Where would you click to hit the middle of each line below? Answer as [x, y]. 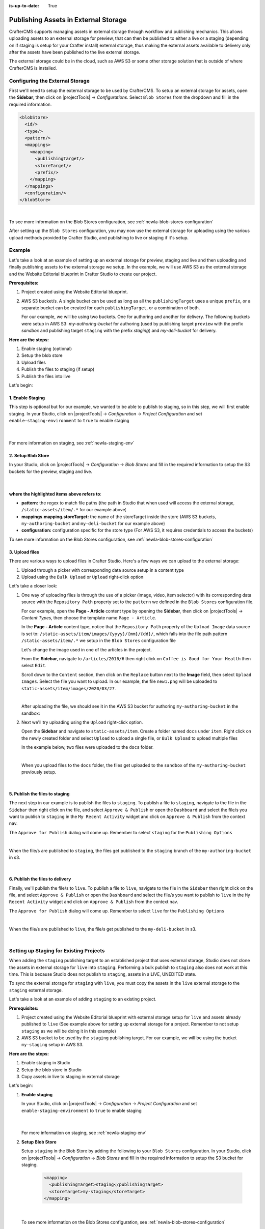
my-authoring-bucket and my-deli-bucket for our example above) [93, 524]
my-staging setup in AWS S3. [52, 1045]
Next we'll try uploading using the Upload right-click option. [82, 722]
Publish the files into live [46, 376]
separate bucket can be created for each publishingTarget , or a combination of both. [111, 308]
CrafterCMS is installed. [33, 68]
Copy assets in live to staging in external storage [70, 1077]
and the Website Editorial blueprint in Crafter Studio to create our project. [83, 274]
